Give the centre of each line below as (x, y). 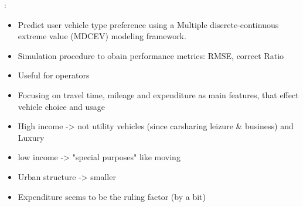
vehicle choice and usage (62, 106)
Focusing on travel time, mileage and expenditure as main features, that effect (158, 94)
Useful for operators (54, 75)
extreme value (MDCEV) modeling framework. (102, 36)
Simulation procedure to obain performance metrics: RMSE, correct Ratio (151, 55)
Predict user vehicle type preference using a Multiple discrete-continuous (148, 24)
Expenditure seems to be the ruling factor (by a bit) (112, 196)
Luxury (31, 137)
